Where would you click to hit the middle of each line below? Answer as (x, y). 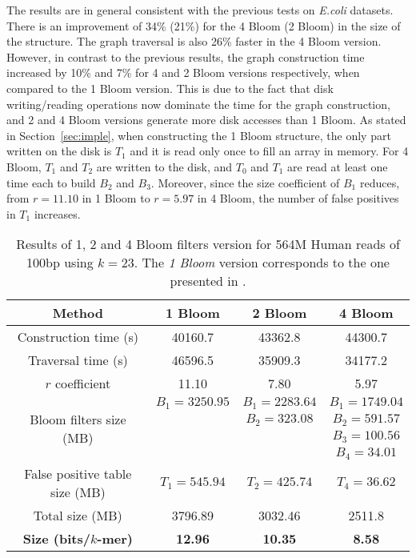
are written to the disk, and (164, 166)
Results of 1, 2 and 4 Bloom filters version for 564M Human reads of (208, 244)
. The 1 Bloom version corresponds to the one (262, 263)
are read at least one (338, 166)
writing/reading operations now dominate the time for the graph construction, (198, 104)
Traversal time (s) (78, 360)
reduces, (380, 182)
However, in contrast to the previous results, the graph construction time (186, 56)
